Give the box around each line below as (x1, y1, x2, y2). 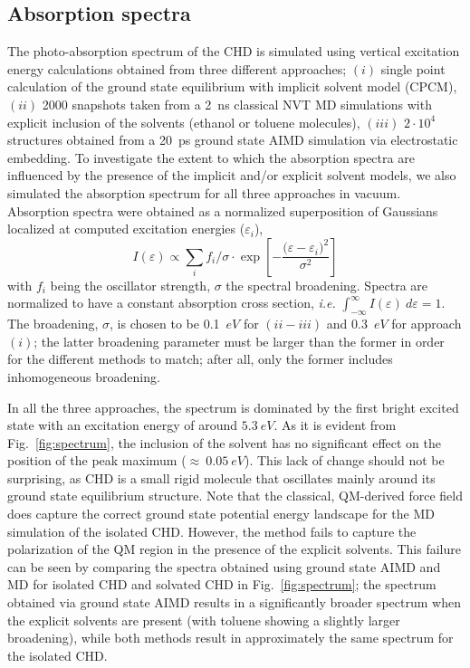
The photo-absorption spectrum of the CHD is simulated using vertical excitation (7, 42, 460, 61)
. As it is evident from (273, 415, 397, 434)
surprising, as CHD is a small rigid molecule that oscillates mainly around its (7, 468, 436, 487)
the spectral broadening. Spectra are (225, 275, 428, 294)
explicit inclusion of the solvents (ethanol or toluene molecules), (7, 112, 360, 131)
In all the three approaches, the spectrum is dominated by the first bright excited (7, 397, 459, 416)
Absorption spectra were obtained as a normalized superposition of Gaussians (7, 201, 438, 220)
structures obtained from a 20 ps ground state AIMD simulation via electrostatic (7, 130, 458, 149)
